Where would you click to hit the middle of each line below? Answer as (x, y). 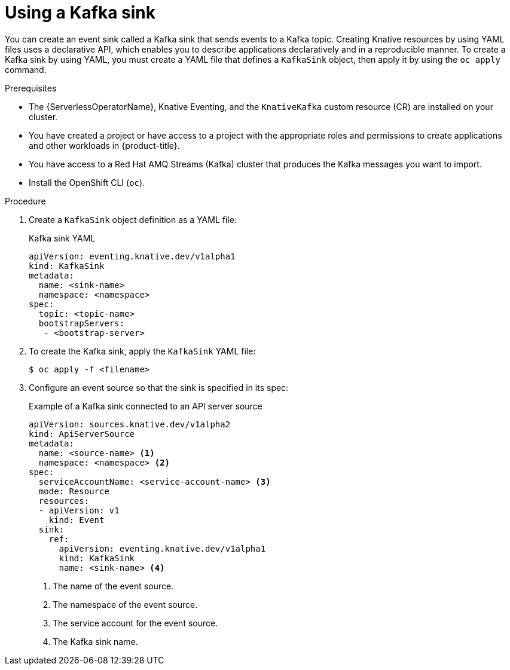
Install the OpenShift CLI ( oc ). (87, 182)
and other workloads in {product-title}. (104, 145)
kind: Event (77, 520)
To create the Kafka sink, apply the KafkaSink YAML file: (142, 351)
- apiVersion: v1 (79, 510)
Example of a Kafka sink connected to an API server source (146, 406)
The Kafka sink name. (95, 641)
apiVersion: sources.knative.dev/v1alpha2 (130, 424)
